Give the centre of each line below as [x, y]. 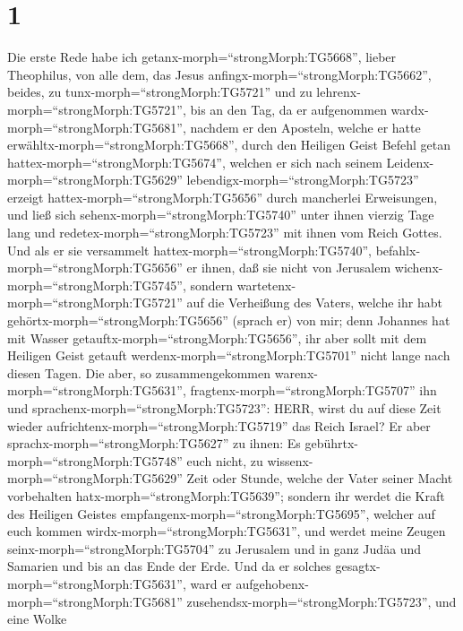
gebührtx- [331, 443]
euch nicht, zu [225, 460]
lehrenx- [339, 92]
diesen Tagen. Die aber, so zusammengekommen [139, 372]
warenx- [296, 372]
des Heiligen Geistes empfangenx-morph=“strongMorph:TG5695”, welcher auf [221, 513]
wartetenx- [266, 285]
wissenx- [290, 460]
